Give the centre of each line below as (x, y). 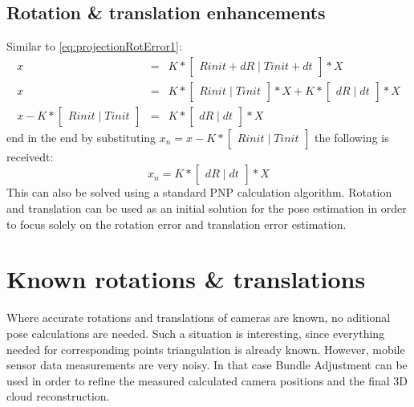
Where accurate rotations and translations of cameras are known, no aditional (199, 317)
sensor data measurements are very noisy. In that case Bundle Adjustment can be (207, 365)
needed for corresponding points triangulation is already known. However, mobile (206, 349)
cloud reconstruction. (58, 396)
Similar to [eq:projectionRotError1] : (94, 46)
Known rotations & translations (186, 279)
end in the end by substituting (81, 137)
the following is (352, 137)
